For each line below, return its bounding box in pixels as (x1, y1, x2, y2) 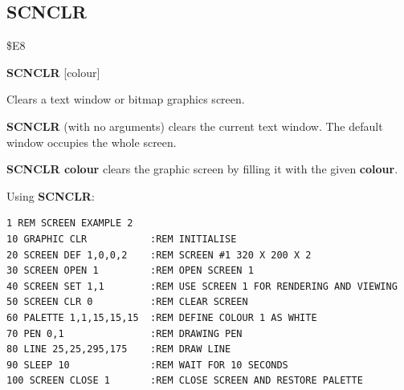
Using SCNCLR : (6, 187, 95, 204)
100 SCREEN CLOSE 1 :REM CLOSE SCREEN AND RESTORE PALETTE (6, 375, 363, 387)
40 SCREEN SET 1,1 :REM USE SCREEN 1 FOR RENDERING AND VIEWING (6, 280, 398, 292)
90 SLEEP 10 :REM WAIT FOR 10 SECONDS (6, 359, 288, 371)
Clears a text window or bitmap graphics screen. (6, 91, 245, 108)
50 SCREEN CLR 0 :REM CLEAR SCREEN (6, 296, 248, 308)
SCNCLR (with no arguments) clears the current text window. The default (6, 117, 383, 134)
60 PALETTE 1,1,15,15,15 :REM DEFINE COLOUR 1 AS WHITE (6, 311, 317, 323)
